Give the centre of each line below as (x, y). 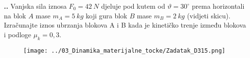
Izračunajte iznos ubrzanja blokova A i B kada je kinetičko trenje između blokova (125, 25)
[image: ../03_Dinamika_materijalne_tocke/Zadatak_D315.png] (125, 51)
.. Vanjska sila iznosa (35, 6)
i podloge (18, 34)
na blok (15, 15)
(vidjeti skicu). (209, 15)
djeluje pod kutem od (133, 6)
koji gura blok (107, 15)
